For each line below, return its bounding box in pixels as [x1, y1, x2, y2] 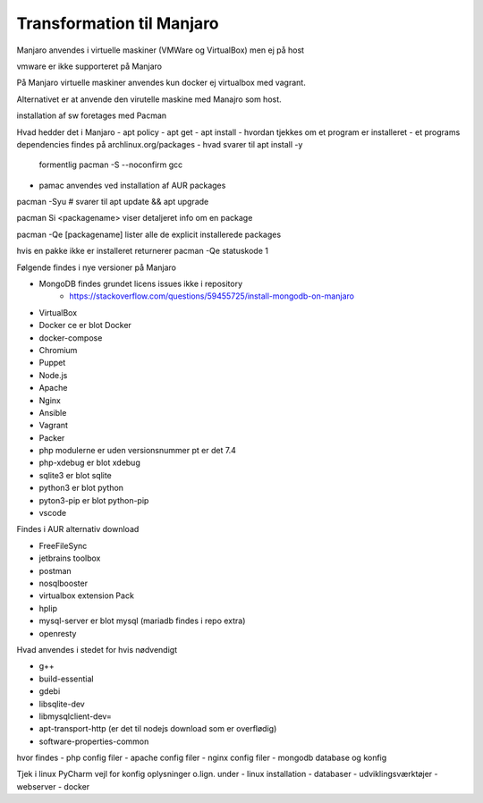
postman [38, 565, 72, 576]
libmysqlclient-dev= [38, 711, 112, 722]
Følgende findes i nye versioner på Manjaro [16, 262, 176, 273]
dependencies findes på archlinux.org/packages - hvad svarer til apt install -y [16, 139, 303, 149]
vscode [38, 508, 67, 519]
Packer [38, 432, 65, 443]
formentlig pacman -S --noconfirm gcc [38, 159, 183, 170]
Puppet [38, 358, 66, 368]
